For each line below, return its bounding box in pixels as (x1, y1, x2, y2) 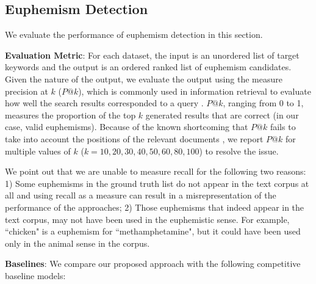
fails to (270, 120, 296, 133)
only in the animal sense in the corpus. (5, 236, 150, 249)
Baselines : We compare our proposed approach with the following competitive (5, 257, 301, 270)
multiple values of (5, 144, 71, 157)
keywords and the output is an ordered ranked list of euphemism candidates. (5, 60, 292, 73)
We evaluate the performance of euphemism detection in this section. (5, 28, 263, 41)
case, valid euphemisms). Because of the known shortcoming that (5, 120, 248, 133)
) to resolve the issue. (199, 144, 279, 157)
